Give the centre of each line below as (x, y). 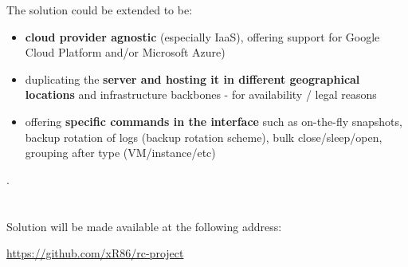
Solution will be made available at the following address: (144, 226)
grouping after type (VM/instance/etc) (120, 153)
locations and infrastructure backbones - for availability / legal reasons (201, 94)
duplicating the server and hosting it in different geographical (192, 79)
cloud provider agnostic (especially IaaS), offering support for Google (202, 36)
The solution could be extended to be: (100, 10)
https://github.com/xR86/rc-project (95, 253)
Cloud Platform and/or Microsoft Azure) (125, 52)
